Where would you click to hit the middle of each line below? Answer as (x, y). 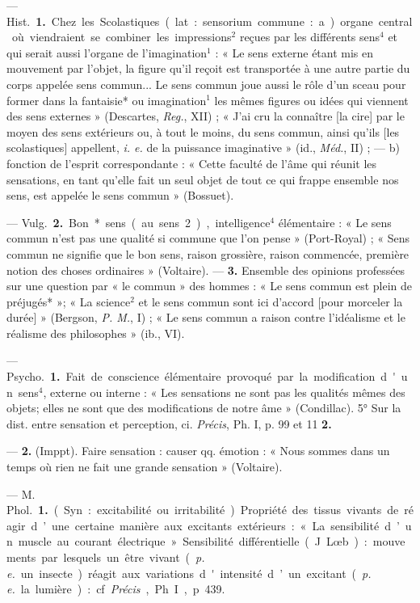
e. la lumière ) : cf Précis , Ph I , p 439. (116, 589)
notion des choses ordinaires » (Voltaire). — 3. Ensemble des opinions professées (206, 270)
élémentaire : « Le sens (335, 222)
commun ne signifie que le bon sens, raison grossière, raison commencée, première (208, 253)
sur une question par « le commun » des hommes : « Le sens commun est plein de (210, 286)
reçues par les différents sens (310, 37)
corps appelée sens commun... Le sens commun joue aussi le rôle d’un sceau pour (206, 84)
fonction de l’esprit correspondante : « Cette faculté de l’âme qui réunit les (192, 163)
